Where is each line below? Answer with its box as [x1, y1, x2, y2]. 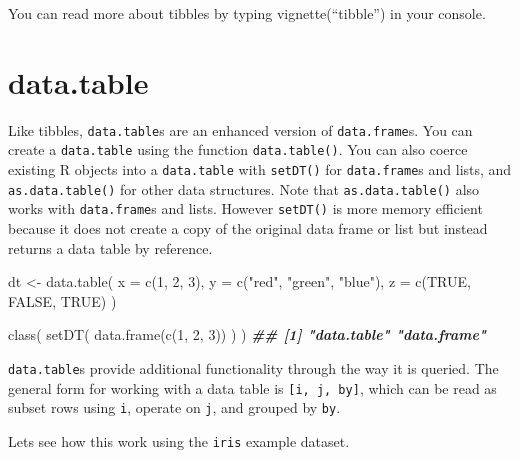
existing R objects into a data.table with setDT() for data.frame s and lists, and [8, 159, 512, 180]
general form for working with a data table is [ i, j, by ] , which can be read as [8, 377, 497, 398]
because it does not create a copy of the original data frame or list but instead [8, 218, 488, 238]
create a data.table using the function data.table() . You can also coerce [8, 139, 468, 160]
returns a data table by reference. [8, 237, 213, 258]
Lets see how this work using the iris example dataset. [8, 430, 350, 451]
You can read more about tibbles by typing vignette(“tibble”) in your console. [8, 3, 486, 23]
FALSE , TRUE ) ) [8, 290, 117, 311]
